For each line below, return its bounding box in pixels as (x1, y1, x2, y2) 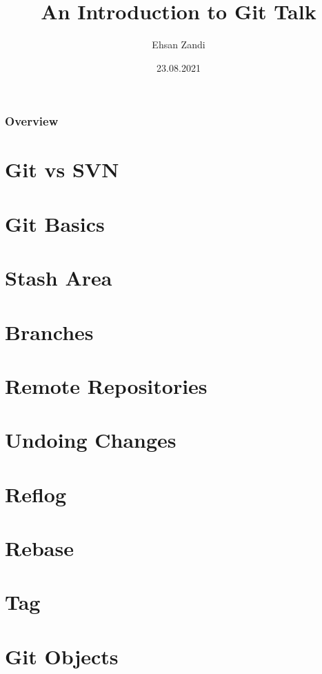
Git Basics (5, 209, 105, 237)
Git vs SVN (5, 155, 119, 184)
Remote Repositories (5, 371, 208, 399)
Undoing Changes (5, 426, 177, 454)
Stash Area (5, 264, 112, 292)
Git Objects (5, 642, 119, 670)
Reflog (5, 479, 67, 508)
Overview (5, 112, 59, 130)
